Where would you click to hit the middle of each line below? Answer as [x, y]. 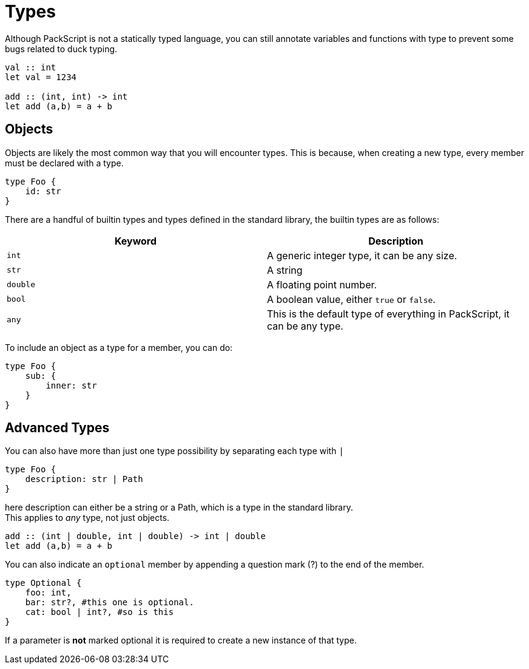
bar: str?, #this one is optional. [110, 603]
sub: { [41, 375]
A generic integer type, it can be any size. [362, 255]
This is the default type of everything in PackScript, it [388, 314]
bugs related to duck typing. [61, 49]
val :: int [31, 67]
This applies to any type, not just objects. [87, 518]
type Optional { [43, 583]
